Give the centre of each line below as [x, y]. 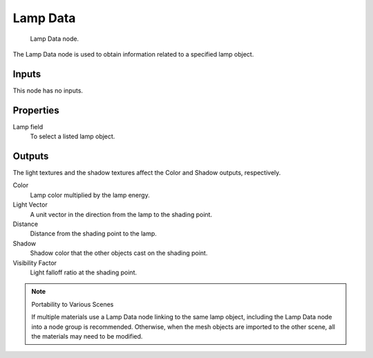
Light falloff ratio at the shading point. [84, 272]
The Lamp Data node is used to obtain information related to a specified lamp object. [133, 54]
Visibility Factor [35, 263]
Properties [36, 110]
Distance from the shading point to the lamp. [93, 234]
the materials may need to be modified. [87, 336]
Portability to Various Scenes [73, 304]
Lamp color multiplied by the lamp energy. [90, 195]
